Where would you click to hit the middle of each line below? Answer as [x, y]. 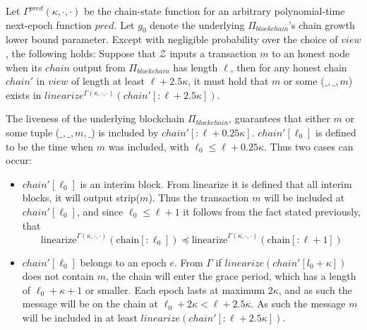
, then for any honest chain [289, 67]
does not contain [58, 276]
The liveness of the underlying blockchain [95, 118]
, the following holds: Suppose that [81, 53]
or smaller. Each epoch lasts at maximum [175, 289]
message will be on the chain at [90, 304]
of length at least [108, 81]
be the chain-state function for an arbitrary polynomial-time [215, 11]
